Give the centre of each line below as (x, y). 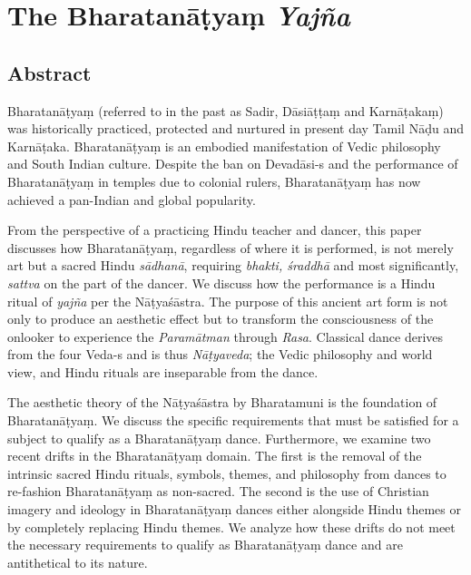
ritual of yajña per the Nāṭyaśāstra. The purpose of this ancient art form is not (228, 301)
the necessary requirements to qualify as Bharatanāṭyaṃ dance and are (205, 545)
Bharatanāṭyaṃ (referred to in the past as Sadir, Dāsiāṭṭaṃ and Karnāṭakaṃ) (226, 110)
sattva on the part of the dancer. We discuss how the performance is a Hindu (221, 283)
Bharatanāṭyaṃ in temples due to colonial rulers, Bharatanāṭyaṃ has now (214, 181)
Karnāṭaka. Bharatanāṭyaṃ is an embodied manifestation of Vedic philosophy (224, 146)
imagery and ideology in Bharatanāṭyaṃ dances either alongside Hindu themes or (234, 509)
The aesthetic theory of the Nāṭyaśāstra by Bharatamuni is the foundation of (222, 402)
